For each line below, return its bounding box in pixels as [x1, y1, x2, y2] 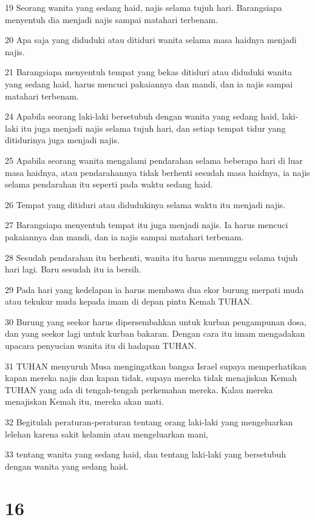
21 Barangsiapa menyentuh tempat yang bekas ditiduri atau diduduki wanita [5, 66, 292, 78]
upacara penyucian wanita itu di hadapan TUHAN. [5, 339, 197, 352]
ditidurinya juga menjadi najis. [5, 133, 120, 146]
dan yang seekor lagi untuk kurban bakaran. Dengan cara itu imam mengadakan [5, 327, 305, 340]
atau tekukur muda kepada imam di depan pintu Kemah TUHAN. [5, 295, 252, 308]
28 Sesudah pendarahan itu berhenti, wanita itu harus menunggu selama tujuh [5, 251, 298, 263]
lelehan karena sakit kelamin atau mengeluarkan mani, [5, 427, 209, 440]
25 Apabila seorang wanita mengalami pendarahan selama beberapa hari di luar [5, 154, 303, 166]
